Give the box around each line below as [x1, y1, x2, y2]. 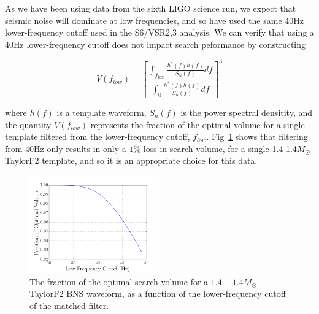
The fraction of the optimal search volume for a [29, 275, 209, 288]
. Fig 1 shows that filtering [206, 130, 308, 143]
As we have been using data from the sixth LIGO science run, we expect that [5, 2, 296, 14]
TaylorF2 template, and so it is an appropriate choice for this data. [5, 154, 258, 167]
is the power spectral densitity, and [180, 106, 313, 119]
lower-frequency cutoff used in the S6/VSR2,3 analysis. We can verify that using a [5, 26, 314, 39]
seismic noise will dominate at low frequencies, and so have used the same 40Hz [5, 13, 304, 26]
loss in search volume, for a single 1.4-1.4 [143, 142, 297, 155]
